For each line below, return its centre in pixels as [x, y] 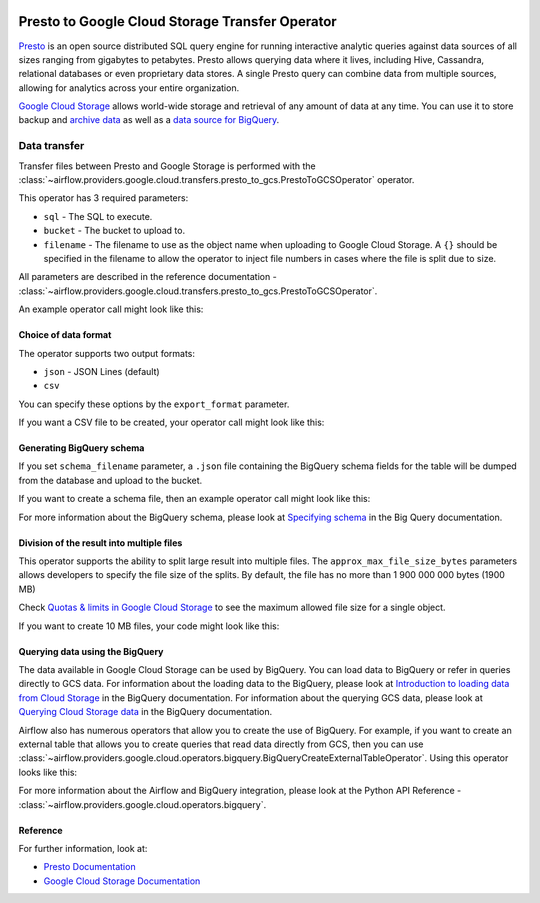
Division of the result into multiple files [100, 542]
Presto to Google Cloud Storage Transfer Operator [177, 21]
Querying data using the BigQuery [91, 651]
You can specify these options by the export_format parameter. [154, 404]
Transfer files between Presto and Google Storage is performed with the [167, 166]
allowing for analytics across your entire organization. [129, 87]
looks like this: [48, 772]
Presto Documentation [89, 867]
